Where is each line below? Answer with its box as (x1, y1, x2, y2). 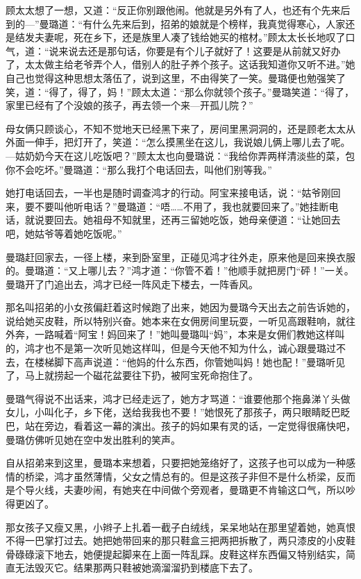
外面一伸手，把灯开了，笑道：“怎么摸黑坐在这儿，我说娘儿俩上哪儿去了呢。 (6, 135, 351, 149)
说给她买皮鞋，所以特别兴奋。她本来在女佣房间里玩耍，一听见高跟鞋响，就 (6, 313, 346, 328)
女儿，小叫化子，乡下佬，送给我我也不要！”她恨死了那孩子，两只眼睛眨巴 (6, 405, 341, 419)
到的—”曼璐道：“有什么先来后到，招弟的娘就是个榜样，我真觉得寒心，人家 (6, 16, 346, 31)
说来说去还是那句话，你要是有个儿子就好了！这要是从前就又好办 (49, 43, 341, 58)
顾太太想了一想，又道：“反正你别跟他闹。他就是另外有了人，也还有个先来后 (6, 3, 351, 17)
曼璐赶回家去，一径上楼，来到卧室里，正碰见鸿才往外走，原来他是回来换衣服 (6, 249, 355, 264)
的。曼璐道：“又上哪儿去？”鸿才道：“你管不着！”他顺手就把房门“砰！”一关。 (6, 263, 354, 278)
